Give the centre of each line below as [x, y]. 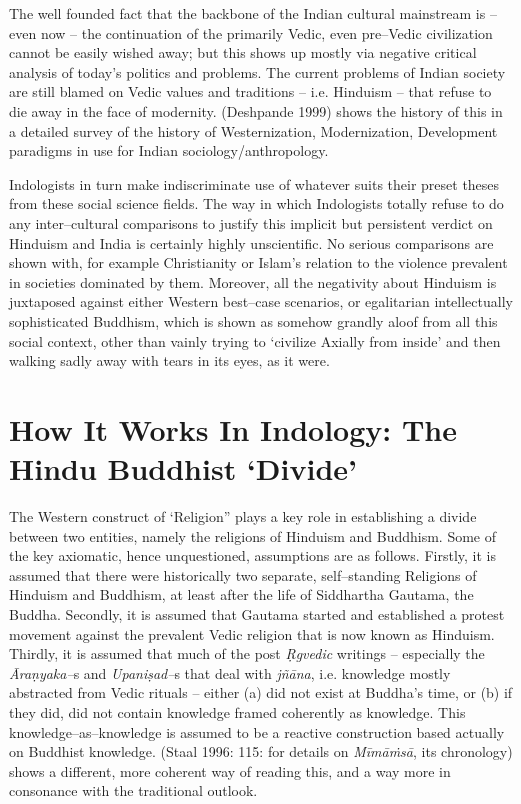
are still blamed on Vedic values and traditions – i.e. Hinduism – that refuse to [250, 91]
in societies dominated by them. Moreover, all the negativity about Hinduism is [253, 281]
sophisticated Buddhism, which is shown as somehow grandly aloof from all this [253, 320]
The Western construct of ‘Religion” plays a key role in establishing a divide [243, 516]
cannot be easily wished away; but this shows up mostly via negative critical [243, 52]
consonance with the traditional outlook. [133, 790]
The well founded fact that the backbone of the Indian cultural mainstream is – [253, 13]
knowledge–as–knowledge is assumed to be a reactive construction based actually [257, 731]
